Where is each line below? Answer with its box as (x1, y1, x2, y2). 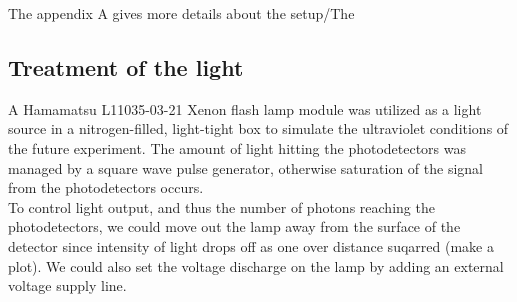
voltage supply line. (8, 275, 127, 296)
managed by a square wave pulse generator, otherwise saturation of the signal (8, 157, 484, 178)
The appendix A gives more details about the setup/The (8, 3, 355, 23)
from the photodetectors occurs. (8, 177, 204, 198)
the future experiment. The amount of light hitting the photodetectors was (8, 137, 467, 158)
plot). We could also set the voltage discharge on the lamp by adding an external (8, 255, 504, 276)
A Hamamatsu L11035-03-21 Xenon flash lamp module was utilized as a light (8, 98, 482, 119)
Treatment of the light (8, 51, 244, 82)
